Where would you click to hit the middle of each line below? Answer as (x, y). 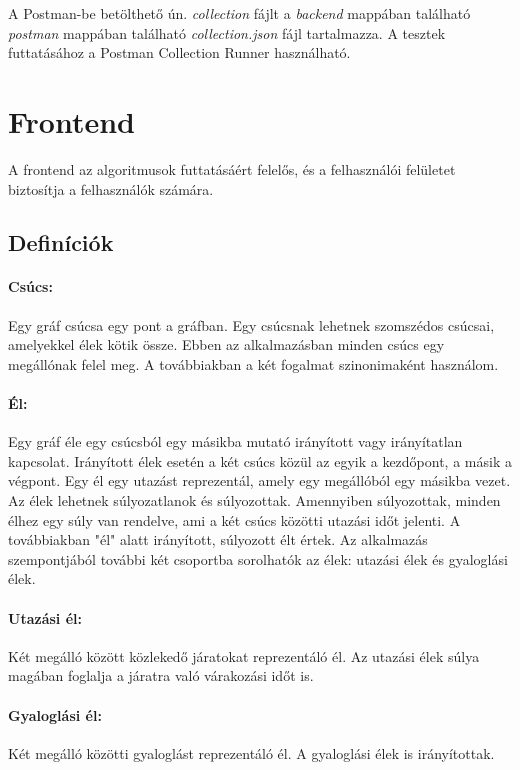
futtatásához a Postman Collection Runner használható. (179, 52)
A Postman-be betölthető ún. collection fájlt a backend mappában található (239, 13)
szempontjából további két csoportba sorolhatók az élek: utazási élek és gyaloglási (258, 558)
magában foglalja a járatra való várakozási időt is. (161, 675)
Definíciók (61, 242)
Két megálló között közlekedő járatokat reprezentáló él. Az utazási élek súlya (244, 655)
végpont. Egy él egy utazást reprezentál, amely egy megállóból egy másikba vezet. (259, 480)
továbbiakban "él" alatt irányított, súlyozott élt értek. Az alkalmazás (218, 539)
